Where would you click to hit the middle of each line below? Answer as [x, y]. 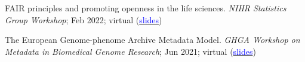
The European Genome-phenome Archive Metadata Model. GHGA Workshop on [152, 40]
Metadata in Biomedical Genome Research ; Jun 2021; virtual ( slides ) [130, 51]
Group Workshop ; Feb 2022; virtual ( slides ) [84, 19]
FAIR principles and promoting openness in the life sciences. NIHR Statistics [146, 8]
